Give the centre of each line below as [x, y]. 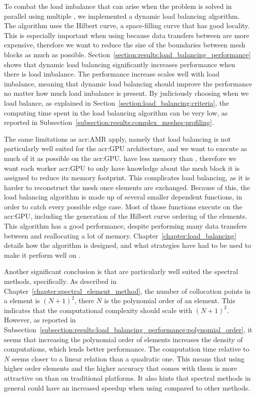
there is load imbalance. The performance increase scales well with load [112, 74]
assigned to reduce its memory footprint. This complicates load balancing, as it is [127, 178]
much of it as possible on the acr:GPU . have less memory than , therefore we [120, 158]
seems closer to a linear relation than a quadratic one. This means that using [128, 358]
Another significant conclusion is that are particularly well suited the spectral [121, 271]
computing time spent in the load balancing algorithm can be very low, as [116, 112]
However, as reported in [40, 320]
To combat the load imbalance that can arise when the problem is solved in [118, 6]
